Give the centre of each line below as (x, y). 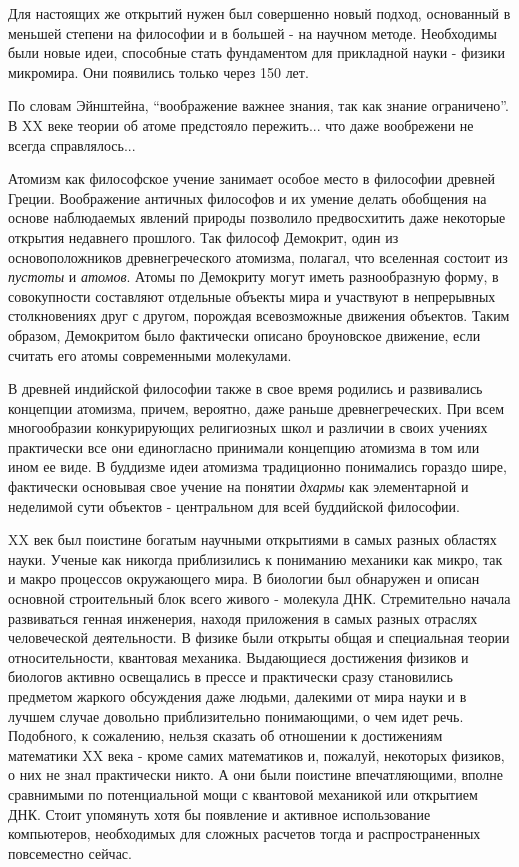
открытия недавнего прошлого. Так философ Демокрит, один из (203, 236)
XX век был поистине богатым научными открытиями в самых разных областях (252, 539)
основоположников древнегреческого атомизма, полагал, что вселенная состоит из (258, 256)
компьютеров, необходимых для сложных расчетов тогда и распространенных (244, 833)
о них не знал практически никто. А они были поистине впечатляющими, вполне (256, 774)
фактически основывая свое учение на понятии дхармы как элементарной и (238, 486)
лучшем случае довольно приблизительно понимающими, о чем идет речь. (236, 715)
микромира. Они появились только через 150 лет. (158, 71)
